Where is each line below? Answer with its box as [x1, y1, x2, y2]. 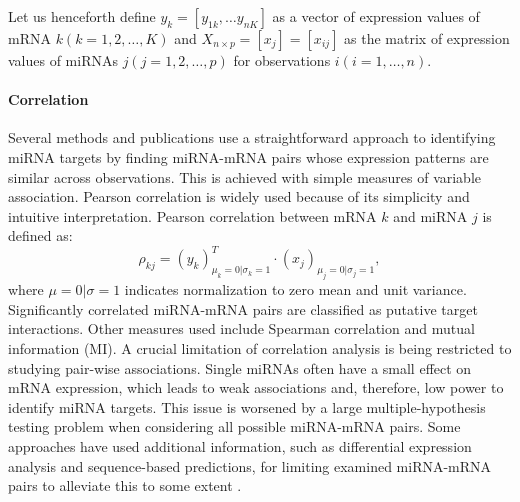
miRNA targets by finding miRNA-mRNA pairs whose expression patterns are [8, 146, 489, 167]
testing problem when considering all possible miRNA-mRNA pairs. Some [8, 416, 461, 437]
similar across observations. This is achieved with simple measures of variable [8, 166, 482, 187]
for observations [233, 50, 331, 70]
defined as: [8, 225, 73, 246]
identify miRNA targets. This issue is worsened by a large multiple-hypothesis [8, 396, 486, 417]
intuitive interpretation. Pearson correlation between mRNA [8, 205, 377, 226]
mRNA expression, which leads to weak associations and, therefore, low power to [8, 377, 504, 398]
